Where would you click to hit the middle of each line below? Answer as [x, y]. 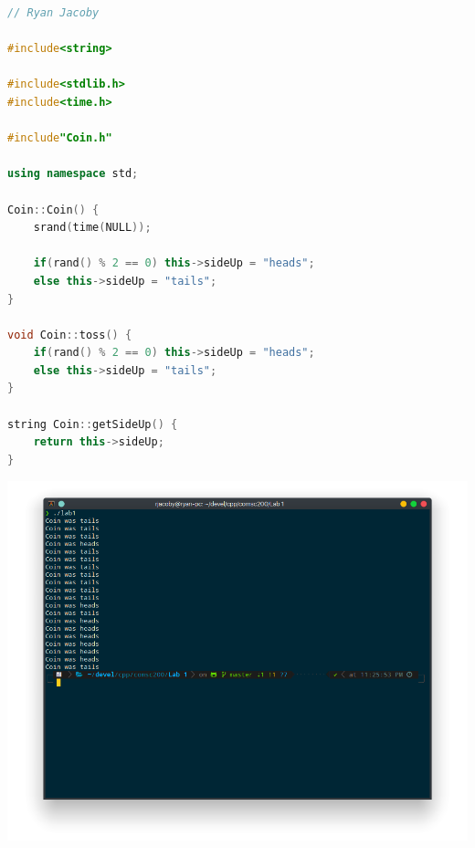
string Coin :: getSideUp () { [93, 424]
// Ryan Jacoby [53, 13]
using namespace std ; [73, 174]
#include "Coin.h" [60, 138]
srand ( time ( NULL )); [92, 228]
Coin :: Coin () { [53, 209]
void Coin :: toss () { [70, 335]
